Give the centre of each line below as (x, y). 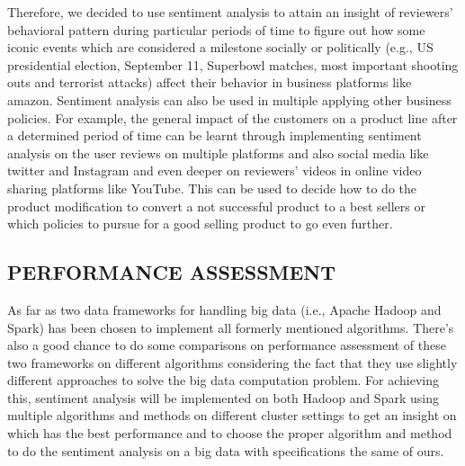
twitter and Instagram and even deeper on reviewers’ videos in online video (215, 170)
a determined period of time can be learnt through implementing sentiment (215, 135)
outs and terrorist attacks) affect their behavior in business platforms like (210, 82)
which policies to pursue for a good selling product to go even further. (200, 224)
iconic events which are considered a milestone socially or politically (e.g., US (220, 47)
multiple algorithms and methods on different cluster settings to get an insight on (232, 415)
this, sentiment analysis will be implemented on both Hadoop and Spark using (223, 397)
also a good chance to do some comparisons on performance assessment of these (227, 345)
